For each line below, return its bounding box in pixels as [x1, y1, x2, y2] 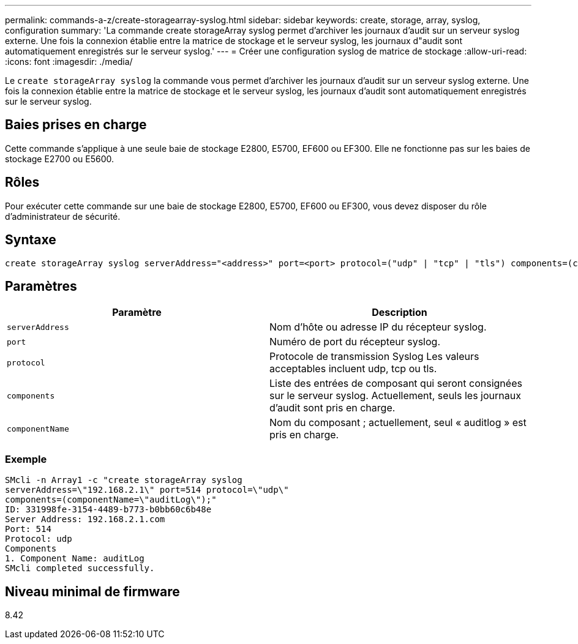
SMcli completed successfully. [5, 563, 155, 574]
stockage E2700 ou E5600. [5, 153, 114, 164]
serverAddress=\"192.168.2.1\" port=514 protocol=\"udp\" [5, 485, 289, 495]
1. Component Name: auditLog [5, 553, 144, 564]
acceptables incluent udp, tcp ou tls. [269, 362, 437, 375]
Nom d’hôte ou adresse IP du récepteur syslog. [269, 321, 487, 334]
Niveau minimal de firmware [5, 583, 180, 599]
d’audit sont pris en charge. [269, 402, 396, 414]
